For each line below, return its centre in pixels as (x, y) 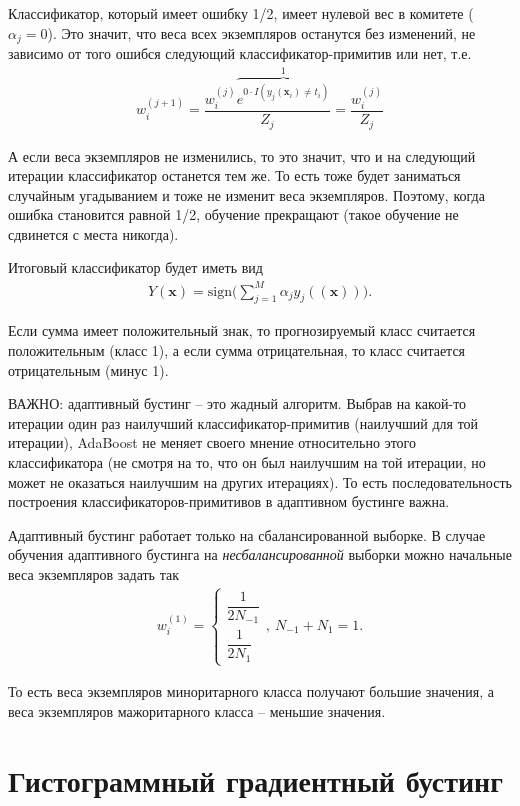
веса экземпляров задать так (93, 573)
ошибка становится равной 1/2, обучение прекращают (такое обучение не (233, 214)
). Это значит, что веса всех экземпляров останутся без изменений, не (261, 32)
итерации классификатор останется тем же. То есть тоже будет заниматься (234, 175)
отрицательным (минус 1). (88, 369)
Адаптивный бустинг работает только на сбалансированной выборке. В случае (247, 534)
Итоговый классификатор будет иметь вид (135, 267)
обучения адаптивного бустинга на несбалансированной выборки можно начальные (260, 554)
